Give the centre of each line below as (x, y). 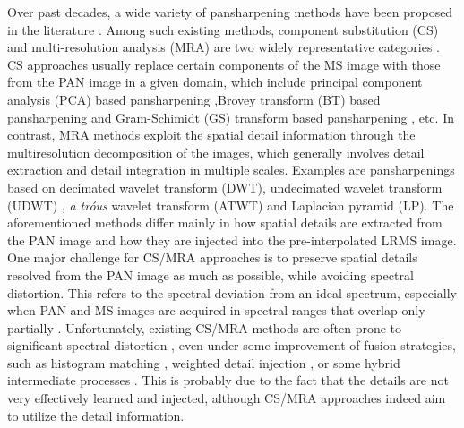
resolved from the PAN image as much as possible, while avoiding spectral (211, 274)
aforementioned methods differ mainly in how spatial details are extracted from (225, 223)
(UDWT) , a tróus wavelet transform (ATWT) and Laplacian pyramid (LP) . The (231, 205)
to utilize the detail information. (96, 415)
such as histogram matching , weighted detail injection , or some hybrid (204, 362)
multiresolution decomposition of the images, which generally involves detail (216, 152)
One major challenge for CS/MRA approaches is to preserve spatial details (212, 257)
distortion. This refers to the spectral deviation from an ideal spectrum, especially (232, 292)
